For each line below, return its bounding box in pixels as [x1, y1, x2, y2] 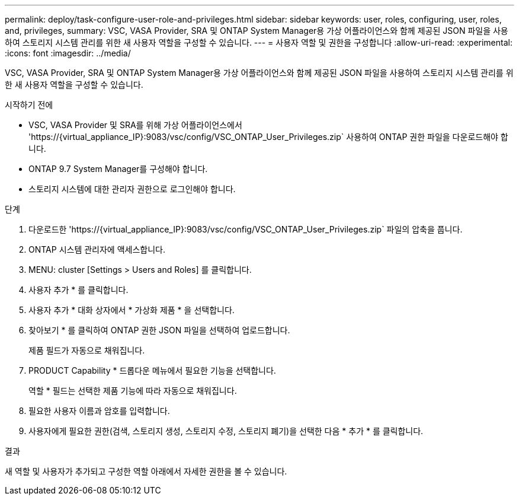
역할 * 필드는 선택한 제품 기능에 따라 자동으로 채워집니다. [28, 386, 237, 396]
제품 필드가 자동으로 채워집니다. [28, 345, 145, 355]
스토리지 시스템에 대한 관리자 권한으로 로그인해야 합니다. [28, 184, 236, 194]
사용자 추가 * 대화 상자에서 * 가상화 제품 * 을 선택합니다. [28, 305, 235, 315]
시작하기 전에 [5, 100, 53, 110]
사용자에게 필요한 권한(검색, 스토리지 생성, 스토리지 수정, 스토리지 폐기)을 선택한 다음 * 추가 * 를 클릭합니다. [28, 426, 424, 436]
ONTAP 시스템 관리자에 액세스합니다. [28, 244, 165, 254]
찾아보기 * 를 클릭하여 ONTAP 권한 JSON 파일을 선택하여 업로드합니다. [28, 325, 290, 335]
